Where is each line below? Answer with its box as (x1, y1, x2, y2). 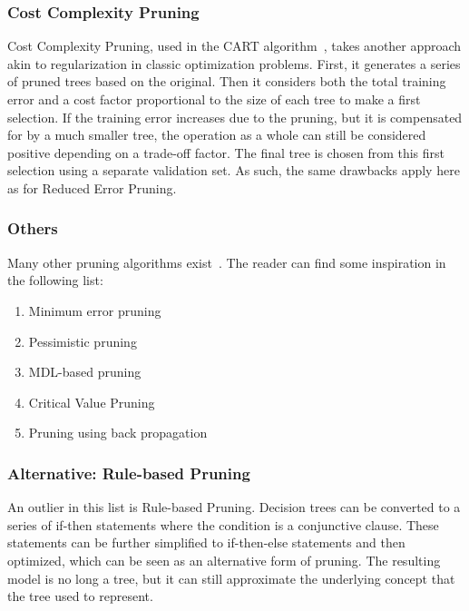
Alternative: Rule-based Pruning (7, 461, 250, 484)
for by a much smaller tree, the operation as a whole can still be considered (7, 125, 426, 144)
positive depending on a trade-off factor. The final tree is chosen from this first (7, 143, 445, 162)
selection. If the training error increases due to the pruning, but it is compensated (7, 107, 463, 126)
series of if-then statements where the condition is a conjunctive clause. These (7, 515, 439, 534)
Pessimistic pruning (28, 331, 137, 350)
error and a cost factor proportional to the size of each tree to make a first (7, 90, 421, 108)
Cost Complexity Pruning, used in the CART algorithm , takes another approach (7, 36, 462, 55)
